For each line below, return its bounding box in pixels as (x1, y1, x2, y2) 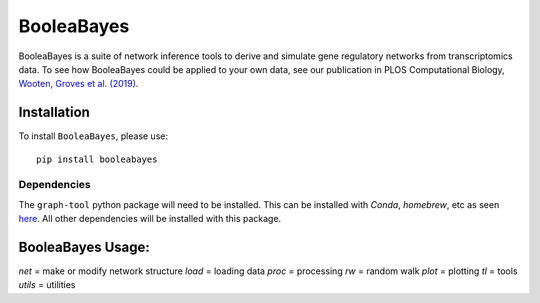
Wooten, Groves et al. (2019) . (18, 78, 139, 90)
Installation (18, 104, 90, 121)
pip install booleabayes (36, 153, 158, 165)
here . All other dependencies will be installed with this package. (18, 213, 282, 225)
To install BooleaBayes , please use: (18, 130, 169, 142)
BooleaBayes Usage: (18, 238, 150, 255)
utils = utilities (18, 279, 76, 291)
